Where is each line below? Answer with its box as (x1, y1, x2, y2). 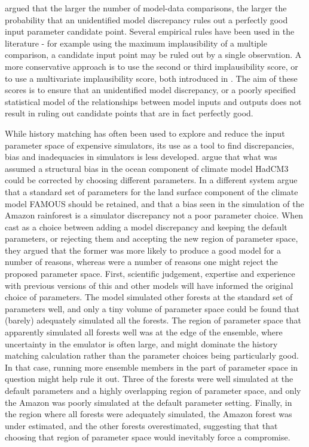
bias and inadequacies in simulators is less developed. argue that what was (5, 150, 277, 163)
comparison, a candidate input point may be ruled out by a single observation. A (5, 48, 302, 61)
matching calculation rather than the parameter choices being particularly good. (5, 349, 299, 362)
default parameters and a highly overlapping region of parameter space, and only (5, 384, 301, 396)
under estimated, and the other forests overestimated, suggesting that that (5, 419, 278, 431)
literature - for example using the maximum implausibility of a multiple (5, 36, 267, 49)
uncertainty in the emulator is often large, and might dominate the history (5, 337, 278, 350)
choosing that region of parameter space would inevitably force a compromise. (5, 431, 290, 443)
